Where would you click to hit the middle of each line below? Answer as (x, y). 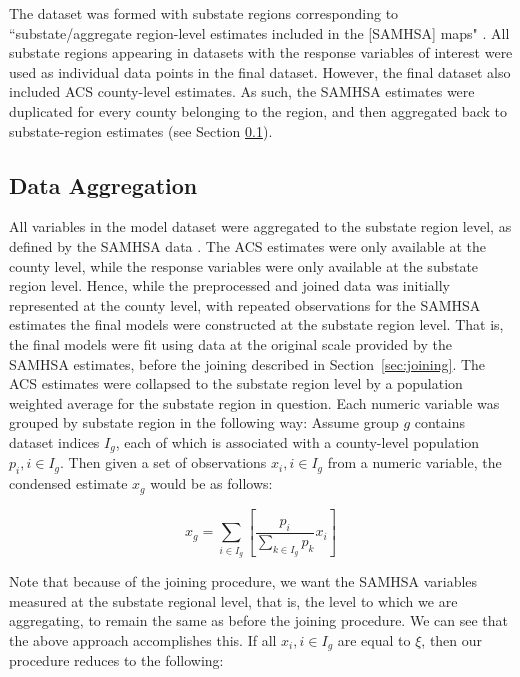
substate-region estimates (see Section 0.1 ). (141, 130)
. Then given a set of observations (163, 462)
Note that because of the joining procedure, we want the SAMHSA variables (243, 581)
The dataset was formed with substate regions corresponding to (204, 13)
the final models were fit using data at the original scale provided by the (230, 343)
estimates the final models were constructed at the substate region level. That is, (256, 324)
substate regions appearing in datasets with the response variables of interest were (261, 52)
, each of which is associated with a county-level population (297, 441)
